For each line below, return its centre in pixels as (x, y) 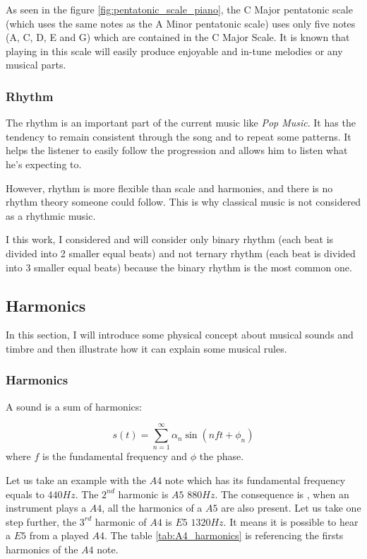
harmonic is (143, 494)
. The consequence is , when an (282, 494)
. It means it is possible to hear (291, 521)
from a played (59, 535)
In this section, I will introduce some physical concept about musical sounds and (180, 335)
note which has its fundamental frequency (255, 480)
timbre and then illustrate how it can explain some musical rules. (146, 348)
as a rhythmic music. (51, 215)
